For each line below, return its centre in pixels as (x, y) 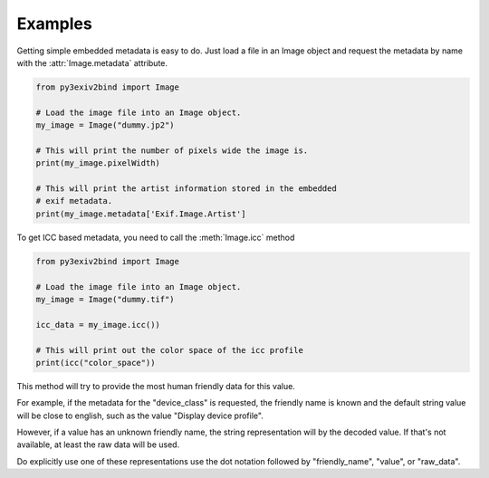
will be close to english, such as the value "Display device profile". (140, 416)
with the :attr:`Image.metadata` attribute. (92, 62)
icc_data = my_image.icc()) (98, 325)
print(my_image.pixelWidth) (98, 163)
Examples (54, 24)
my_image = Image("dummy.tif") (105, 299)
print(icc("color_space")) (96, 363)
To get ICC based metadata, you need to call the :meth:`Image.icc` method (156, 237)
